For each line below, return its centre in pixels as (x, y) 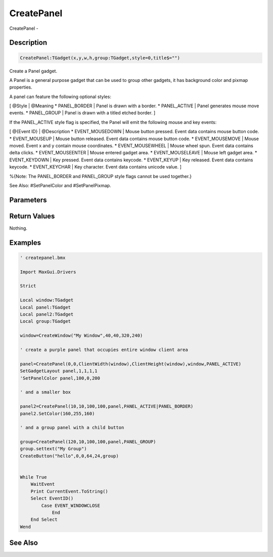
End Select (44, 520)
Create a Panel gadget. (33, 71)
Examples (25, 243)
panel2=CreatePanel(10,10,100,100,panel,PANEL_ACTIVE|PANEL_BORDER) (107, 406)
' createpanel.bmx (43, 258)
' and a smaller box (45, 392)
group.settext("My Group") (53, 449)
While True (33, 477)
